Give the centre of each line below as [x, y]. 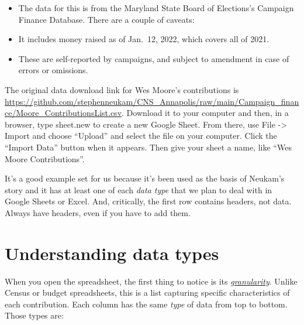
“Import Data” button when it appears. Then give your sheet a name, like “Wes [148, 147]
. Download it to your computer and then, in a [205, 113]
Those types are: [34, 315]
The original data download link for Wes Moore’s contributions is [122, 89]
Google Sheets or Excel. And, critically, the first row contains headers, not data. [148, 201]
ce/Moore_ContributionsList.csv [63, 113]
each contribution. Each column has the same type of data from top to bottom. [146, 304]
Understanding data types [112, 253]
